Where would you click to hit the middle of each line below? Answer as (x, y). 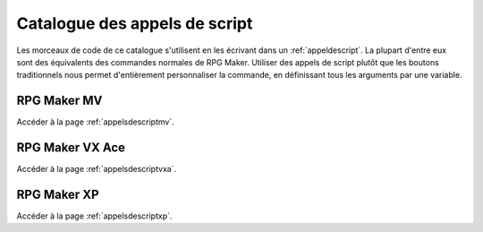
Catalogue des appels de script (135, 23)
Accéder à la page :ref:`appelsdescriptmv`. (95, 122)
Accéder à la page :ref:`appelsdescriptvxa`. (97, 169)
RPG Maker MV (59, 101)
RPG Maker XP (58, 194)
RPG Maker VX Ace (71, 148)
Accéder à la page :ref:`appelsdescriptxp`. (94, 216)
